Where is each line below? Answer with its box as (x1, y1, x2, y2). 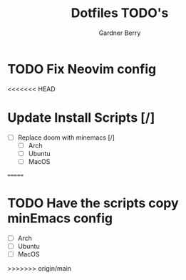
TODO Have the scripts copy (7, 195, 180, 212)
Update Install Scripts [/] (7, 109, 155, 125)
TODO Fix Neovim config (7, 61, 157, 77)
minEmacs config (7, 210, 113, 227)
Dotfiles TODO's (71, 5, 169, 21)
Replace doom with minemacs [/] (17, 133, 115, 142)
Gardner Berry (98, 28, 141, 37)
